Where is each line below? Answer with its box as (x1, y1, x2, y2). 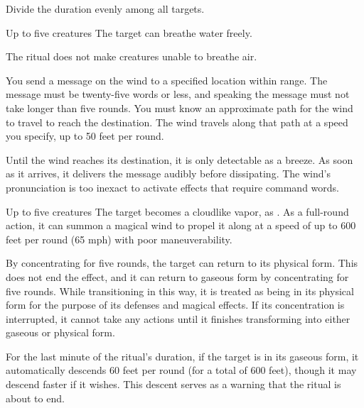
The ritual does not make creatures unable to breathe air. (6, 49, 257, 64)
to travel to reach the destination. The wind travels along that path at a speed (6, 114, 348, 129)
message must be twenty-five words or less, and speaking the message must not (6, 87, 350, 101)
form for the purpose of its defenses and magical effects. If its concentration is (6, 297, 345, 312)
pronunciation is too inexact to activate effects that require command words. (6, 180, 339, 194)
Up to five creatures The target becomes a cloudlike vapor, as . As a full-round (6, 204, 349, 219)
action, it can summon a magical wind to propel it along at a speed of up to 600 (6, 218, 356, 233)
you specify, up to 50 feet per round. (6, 128, 164, 143)
